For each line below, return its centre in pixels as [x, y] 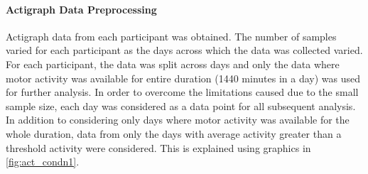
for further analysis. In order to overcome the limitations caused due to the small [182, 92]
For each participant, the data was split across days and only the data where [173, 64]
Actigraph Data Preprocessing [81, 9]
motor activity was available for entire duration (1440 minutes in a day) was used [183, 78]
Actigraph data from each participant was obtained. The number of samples [171, 36]
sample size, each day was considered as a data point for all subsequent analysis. [181, 105]
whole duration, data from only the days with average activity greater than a [174, 133]
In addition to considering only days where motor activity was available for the [178, 120]
